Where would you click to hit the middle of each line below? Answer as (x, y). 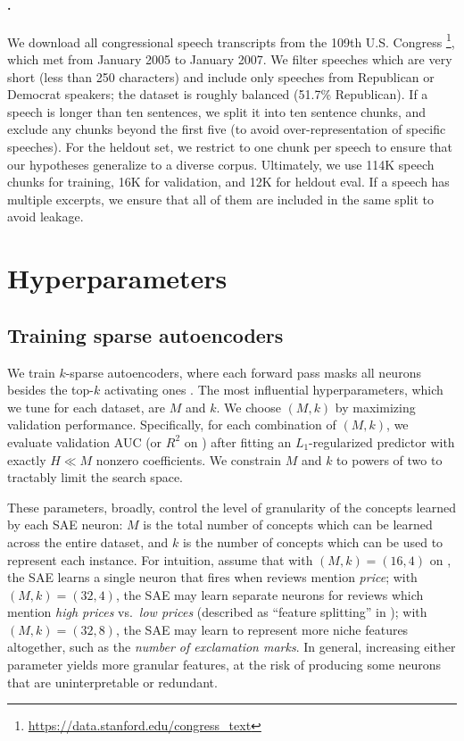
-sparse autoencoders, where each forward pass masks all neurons (243, 372)
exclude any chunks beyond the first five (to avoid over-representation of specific (227, 129)
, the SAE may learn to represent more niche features (262, 629)
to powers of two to (389, 459)
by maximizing (375, 407)
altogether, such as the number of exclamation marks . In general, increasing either (232, 647)
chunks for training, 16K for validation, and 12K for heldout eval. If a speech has (228, 182)
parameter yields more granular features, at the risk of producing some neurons (224, 665)
